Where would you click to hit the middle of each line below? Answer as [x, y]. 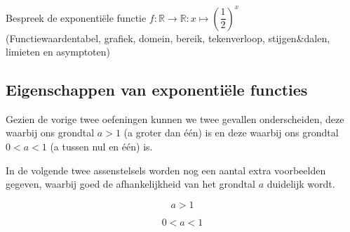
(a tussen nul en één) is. [101, 147]
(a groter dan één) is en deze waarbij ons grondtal [231, 133]
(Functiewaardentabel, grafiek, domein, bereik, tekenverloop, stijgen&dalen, [168, 38]
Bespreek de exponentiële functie [76, 17]
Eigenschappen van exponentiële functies [157, 90]
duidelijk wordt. [301, 184]
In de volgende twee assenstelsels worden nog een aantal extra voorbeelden [166, 170]
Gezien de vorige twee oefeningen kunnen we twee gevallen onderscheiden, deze [175, 118]
